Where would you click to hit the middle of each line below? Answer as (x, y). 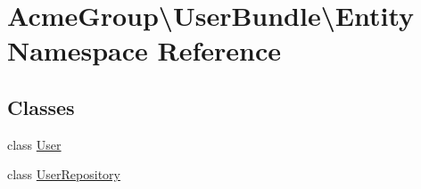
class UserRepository (64, 174)
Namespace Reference (144, 50)
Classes (41, 107)
